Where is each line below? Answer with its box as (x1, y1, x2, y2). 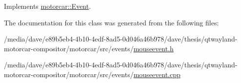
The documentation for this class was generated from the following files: (4, 17, 219, 27)
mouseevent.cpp (133, 69, 181, 79)
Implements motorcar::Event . (4, 1, 91, 11)
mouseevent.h (133, 43, 174, 53)
